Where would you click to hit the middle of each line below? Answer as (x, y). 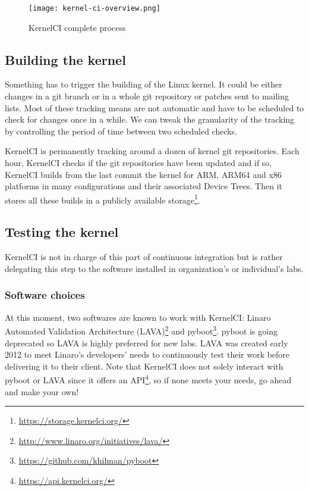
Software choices (45, 295)
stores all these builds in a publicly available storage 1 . (103, 199)
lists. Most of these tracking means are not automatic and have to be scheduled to (154, 107)
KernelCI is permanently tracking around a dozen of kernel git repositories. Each (152, 151)
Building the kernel (65, 59)
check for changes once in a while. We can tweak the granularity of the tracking (150, 119)
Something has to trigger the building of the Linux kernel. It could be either (144, 84)
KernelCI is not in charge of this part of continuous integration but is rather (144, 257)
